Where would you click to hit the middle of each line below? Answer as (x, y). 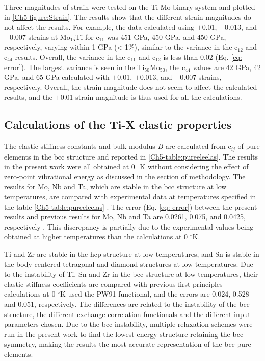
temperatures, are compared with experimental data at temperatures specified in (130, 196)
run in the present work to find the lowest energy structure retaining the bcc (124, 334)
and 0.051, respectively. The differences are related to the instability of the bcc (127, 303)
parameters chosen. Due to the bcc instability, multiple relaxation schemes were (128, 324)
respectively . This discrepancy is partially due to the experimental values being (129, 226)
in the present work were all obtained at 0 (70, 166)
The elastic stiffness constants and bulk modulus (80, 146)
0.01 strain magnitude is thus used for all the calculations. (151, 97)
